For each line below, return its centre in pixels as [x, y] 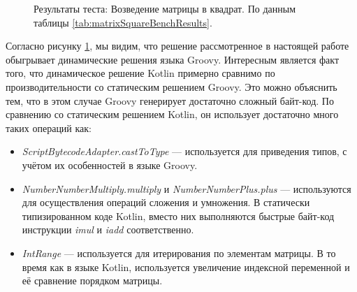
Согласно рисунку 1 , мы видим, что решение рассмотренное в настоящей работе [177, 46]
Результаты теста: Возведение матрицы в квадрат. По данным [165, 8]
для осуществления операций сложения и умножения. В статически [166, 202]
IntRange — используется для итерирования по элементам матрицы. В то [179, 253]
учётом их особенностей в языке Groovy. [110, 165]
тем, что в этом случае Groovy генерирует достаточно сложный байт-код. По [170, 100]
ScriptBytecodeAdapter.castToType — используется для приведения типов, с [184, 151]
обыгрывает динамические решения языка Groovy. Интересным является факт [173, 59]
